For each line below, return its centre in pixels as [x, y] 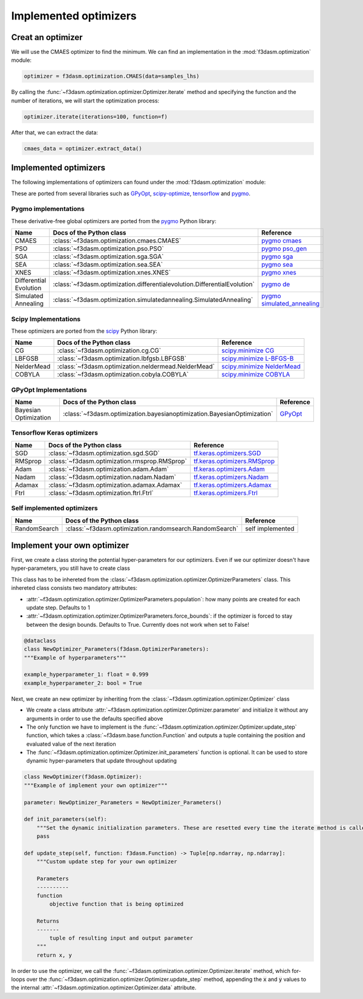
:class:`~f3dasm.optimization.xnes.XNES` [112, 273]
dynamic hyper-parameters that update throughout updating [102, 761]
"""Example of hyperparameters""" [75, 657]
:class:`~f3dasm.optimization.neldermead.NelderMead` [136, 367]
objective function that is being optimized [116, 904]
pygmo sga [277, 256]
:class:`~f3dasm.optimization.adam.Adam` [109, 469]
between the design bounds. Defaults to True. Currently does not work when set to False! [138, 624]
